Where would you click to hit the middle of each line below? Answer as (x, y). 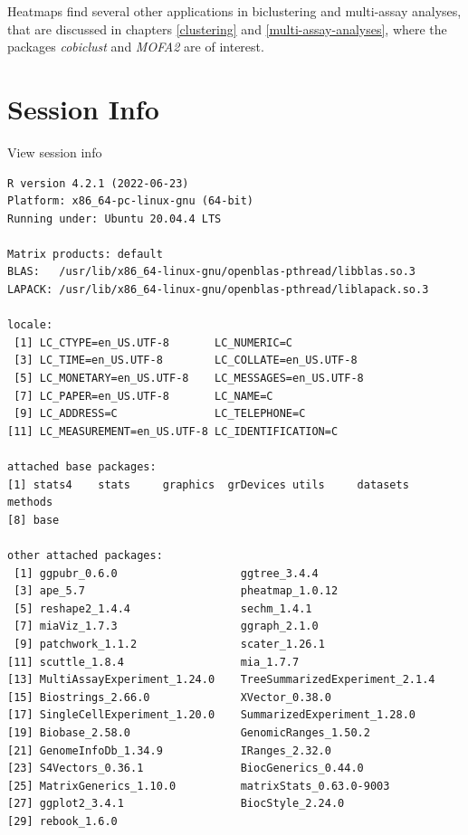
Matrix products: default (85, 254)
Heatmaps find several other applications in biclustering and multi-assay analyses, (234, 11)
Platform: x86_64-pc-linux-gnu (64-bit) (131, 201)
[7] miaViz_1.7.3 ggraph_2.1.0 (166, 626)
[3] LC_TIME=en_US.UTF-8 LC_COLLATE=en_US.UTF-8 (186, 361)
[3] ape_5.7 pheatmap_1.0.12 (176, 591)
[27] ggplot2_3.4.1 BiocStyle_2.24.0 (176, 804)
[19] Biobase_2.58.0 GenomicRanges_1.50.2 (189, 732)
